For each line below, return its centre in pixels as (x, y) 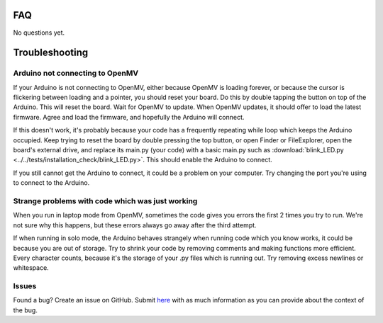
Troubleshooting (51, 53)
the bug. (26, 310)
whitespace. (31, 268)
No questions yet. (39, 33)
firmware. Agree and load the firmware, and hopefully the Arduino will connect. (129, 117)
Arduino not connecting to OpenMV (76, 73)
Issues (25, 286)
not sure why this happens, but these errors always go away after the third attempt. (135, 225)
